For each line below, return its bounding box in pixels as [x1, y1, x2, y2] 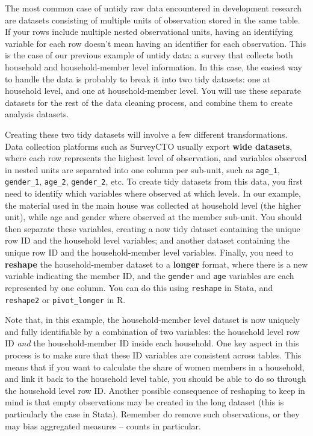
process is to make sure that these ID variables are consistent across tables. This [5, 348, 302, 361]
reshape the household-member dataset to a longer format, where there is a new [5, 257, 308, 270]
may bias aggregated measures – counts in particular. [5, 419, 201, 432]
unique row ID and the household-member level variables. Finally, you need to [5, 246, 294, 258]
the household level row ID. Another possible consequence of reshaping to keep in [5, 384, 305, 396]
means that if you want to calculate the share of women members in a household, [5, 360, 305, 373]
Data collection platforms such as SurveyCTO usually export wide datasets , [5, 140, 293, 152]
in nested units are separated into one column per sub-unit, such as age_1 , [5, 163, 280, 176]
